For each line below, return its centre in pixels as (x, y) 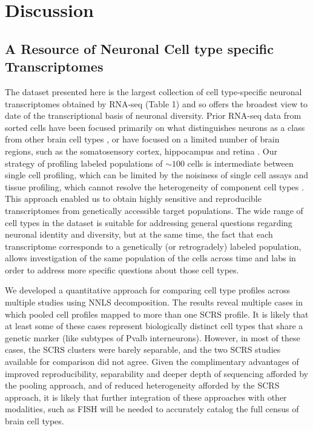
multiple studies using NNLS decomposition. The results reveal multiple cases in (154, 302)
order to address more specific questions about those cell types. (122, 269)
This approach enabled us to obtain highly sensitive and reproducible (133, 199)
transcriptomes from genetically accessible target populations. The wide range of (154, 210)
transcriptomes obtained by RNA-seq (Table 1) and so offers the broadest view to (156, 103)
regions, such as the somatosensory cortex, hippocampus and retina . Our (141, 151)
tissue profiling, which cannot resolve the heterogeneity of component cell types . (154, 186)
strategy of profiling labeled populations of (84, 163)
